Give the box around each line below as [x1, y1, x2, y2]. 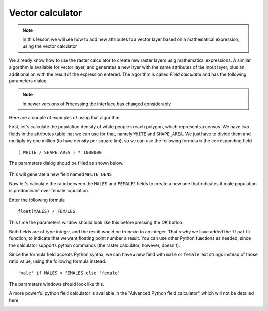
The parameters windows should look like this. [9, 281, 104, 287]
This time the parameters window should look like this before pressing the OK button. [9, 219, 184, 226]
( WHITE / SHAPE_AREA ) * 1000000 [18, 149, 102, 155]
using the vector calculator [22, 43, 77, 49]
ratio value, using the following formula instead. [9, 258, 107, 264]
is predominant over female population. [9, 188, 89, 194]
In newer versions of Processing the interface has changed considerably [22, 101, 171, 107]
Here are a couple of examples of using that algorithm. [9, 115, 121, 121]
